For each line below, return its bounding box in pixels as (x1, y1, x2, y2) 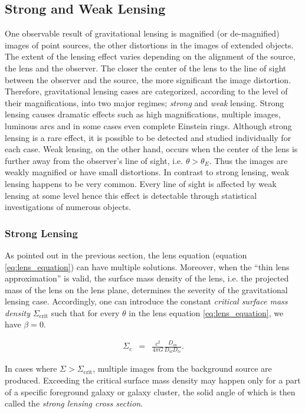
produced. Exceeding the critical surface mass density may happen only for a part (5, 374, 301, 386)
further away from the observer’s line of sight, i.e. (5, 154, 183, 166)
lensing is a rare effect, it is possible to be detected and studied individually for (5, 131, 291, 143)
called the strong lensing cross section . (5, 397, 143, 409)
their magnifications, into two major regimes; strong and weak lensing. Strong (5, 96, 284, 109)
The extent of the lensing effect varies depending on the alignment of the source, (5, 50, 296, 63)
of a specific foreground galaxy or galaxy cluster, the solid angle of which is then (5, 385, 296, 398)
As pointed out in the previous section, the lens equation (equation (5, 248, 247, 261)
